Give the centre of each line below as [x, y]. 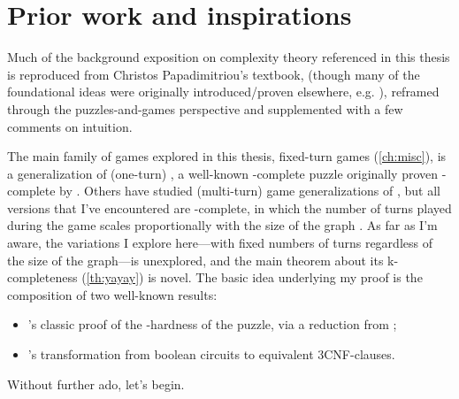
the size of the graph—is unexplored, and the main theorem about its [195, 260]
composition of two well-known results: [112, 294]
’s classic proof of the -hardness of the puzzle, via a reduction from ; [212, 324]
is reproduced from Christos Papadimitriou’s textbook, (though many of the [214, 74]
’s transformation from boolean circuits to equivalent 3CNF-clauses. [211, 354]
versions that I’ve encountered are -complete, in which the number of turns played [229, 207]
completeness [42, 277]
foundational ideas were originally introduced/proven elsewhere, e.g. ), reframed [223, 92]
